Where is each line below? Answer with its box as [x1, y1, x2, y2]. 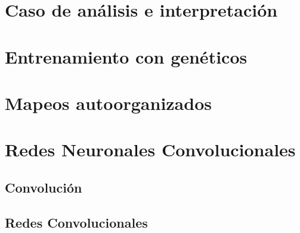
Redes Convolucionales [5, 213, 148, 231]
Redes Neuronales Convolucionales [5, 137, 296, 162]
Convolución [5, 178, 82, 196]
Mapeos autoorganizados [5, 90, 212, 115]
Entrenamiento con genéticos [5, 44, 248, 68]
